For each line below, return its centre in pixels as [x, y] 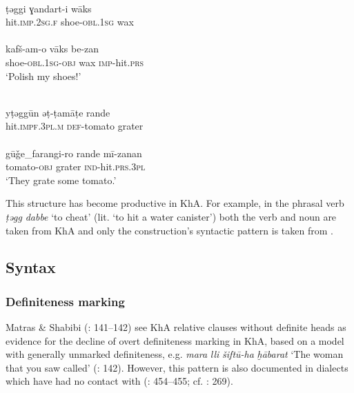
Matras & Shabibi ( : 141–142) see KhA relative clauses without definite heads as [176, 327]
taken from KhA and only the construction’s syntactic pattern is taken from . [169, 230]
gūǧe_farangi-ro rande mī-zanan [74, 153]
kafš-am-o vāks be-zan [52, 49]
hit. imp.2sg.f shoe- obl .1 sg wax [70, 22]
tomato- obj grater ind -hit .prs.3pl [76, 167]
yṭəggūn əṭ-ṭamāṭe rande [58, 112]
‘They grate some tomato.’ [61, 180]
